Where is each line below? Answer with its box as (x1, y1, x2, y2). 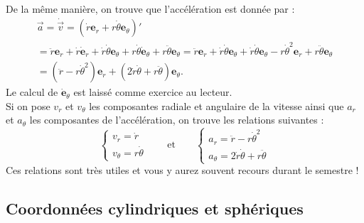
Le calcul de (6, 85, 58, 99)
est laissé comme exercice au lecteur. (73, 85, 232, 99)
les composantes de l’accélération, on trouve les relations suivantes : (29, 112, 324, 127)
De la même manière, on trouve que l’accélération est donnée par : (6, 1, 295, 16)
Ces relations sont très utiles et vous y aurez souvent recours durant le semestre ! (6, 163, 359, 178)
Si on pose (6, 98, 50, 113)
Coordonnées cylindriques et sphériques (6, 197, 304, 219)
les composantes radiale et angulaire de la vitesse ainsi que (89, 98, 344, 113)
